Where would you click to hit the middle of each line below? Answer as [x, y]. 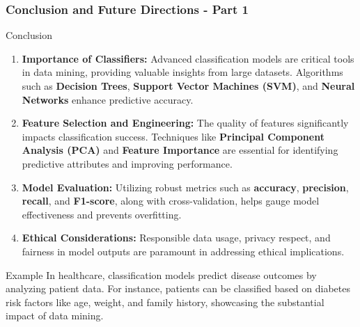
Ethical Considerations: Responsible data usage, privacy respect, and [176, 238]
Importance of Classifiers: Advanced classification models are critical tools [188, 58]
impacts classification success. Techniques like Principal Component [173, 136]
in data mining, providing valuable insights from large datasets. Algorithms [182, 72]
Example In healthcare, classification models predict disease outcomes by [161, 274]
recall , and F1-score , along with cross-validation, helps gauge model [171, 201]
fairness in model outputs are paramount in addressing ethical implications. [183, 251]
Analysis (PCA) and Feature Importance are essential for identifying [180, 150]
